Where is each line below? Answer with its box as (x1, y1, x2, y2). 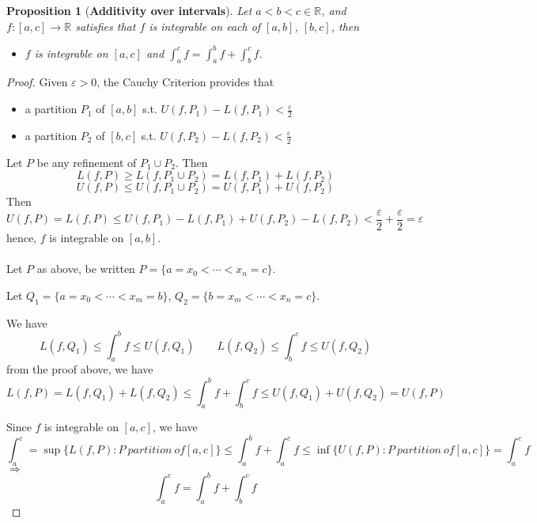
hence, (6, 229, 37, 245)
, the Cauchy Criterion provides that (96, 74, 274, 90)
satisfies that (75, 17, 136, 34)
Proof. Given (6, 74, 68, 90)
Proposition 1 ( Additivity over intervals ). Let (6, 2, 252, 18)
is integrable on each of (149, 17, 261, 34)
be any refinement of (36, 153, 137, 170)
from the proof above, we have (6, 361, 153, 377)
